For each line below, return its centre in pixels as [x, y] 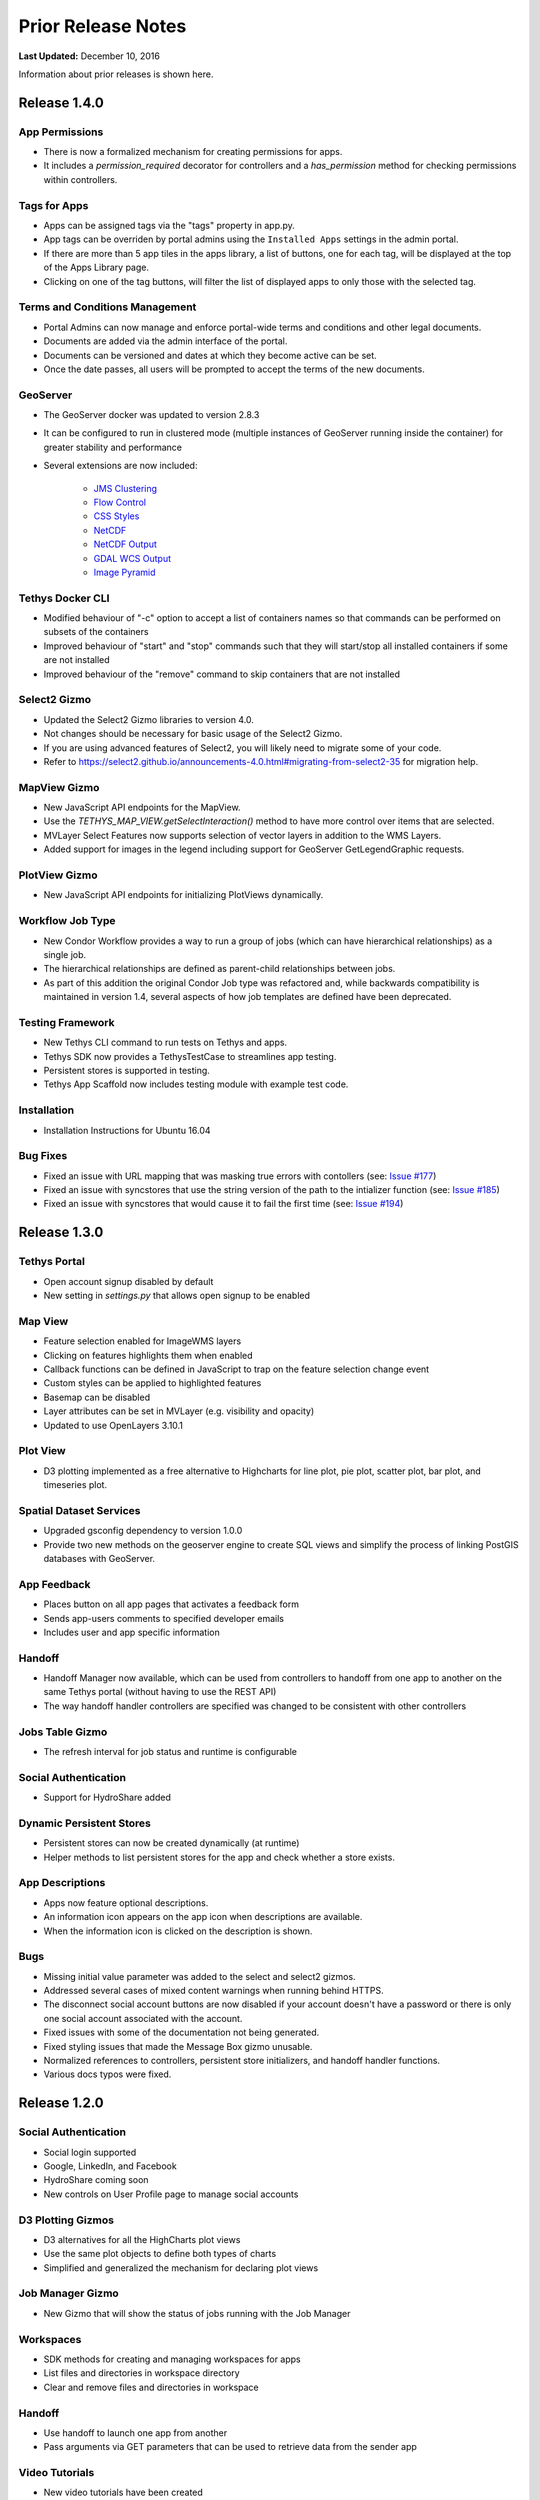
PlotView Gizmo [58, 875]
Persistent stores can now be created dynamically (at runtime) [171, 1843]
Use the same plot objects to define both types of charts [160, 2254]
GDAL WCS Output [132, 558]
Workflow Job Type [67, 921]
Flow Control [120, 502]
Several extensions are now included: [120, 466]
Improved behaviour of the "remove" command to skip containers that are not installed [221, 674]
